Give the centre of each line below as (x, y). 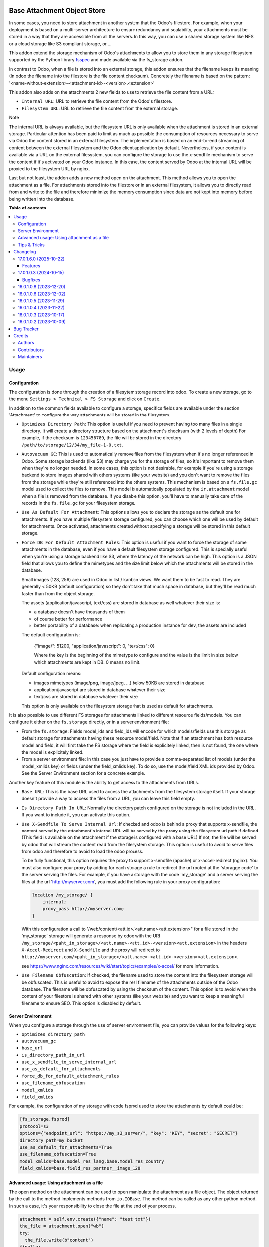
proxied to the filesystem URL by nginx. (50, 168)
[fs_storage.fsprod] (45, 1119)
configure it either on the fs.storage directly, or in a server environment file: (89, 722)
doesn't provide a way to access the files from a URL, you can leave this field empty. (108, 799)
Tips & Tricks (31, 245)
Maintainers (30, 357)
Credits (21, 335)
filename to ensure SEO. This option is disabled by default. (82, 1003)
